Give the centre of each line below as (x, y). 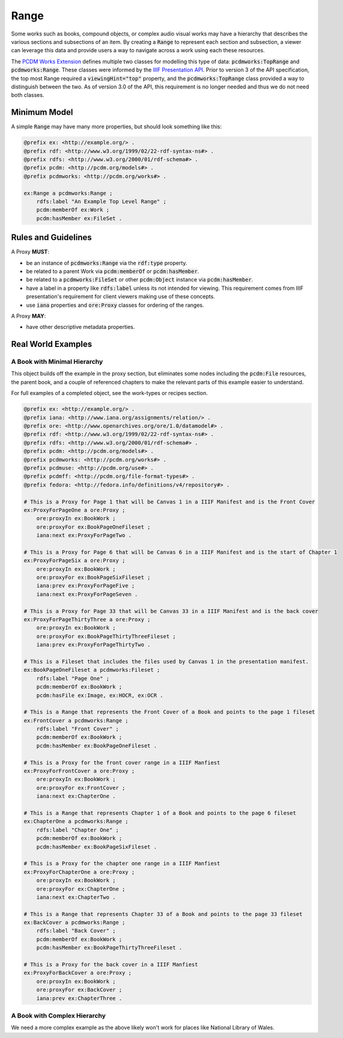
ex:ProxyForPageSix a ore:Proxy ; (74, 560)
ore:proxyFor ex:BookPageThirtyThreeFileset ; (106, 636)
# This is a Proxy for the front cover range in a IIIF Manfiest (122, 763)
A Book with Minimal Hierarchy (57, 362)
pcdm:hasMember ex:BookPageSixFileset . (97, 847)
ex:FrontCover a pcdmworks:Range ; (76, 720)
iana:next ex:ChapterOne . (76, 796)
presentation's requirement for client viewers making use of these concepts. (121, 296)
